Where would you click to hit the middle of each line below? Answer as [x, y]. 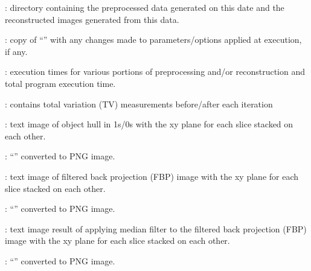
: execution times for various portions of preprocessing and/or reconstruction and [155, 72]
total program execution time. [60, 83]
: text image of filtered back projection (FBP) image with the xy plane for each [152, 176]
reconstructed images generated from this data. [92, 19]
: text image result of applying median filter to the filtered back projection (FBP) [156, 228]
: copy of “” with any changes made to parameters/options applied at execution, [153, 40]
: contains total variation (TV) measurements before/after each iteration [139, 104]
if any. [16, 51]
